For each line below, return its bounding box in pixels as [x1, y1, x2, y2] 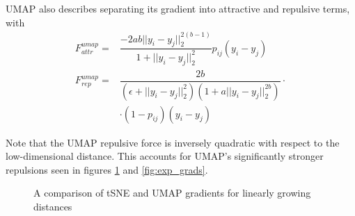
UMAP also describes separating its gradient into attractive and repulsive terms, [6, 1, 350, 15]
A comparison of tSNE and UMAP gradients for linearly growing [33, 185, 311, 200]
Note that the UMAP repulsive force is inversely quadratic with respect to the [6, 135, 340, 149]
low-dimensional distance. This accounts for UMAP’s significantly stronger [6, 149, 324, 163]
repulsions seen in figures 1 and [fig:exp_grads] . [6, 162, 208, 176]
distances [33, 199, 72, 213]
